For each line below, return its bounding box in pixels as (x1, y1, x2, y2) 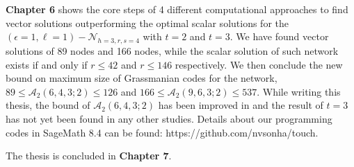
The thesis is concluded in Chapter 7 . (6, 148, 172, 163)
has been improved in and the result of (158, 98, 323, 112)
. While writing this (257, 84, 341, 98)
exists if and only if (6, 57, 88, 71)
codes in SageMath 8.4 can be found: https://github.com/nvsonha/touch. (6, 125, 319, 139)
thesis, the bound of (6, 98, 90, 112)
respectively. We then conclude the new (175, 57, 343, 71)
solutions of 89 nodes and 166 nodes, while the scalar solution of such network (6, 43, 339, 58)
